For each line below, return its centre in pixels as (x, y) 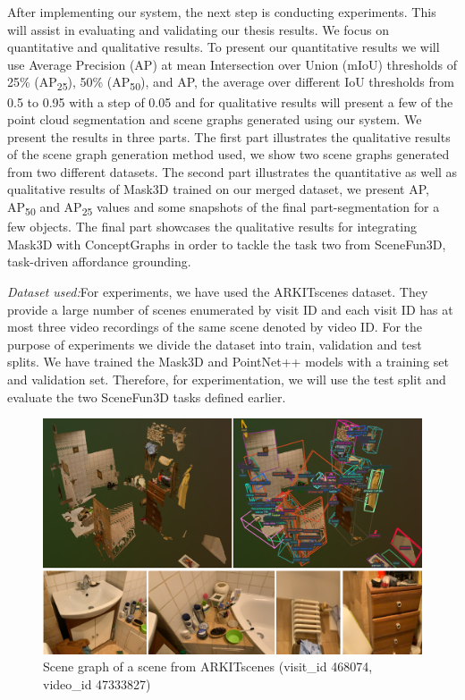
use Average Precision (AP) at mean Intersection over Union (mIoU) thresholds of (232, 64)
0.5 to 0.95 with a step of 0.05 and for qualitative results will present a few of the (230, 101)
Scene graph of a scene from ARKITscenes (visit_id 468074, (208, 666)
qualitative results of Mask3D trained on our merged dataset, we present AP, (218, 189)
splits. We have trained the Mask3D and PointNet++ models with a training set (228, 362)
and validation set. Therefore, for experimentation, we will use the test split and (227, 379)
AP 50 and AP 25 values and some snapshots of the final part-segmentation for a (224, 208)
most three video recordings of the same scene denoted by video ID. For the (215, 327)
